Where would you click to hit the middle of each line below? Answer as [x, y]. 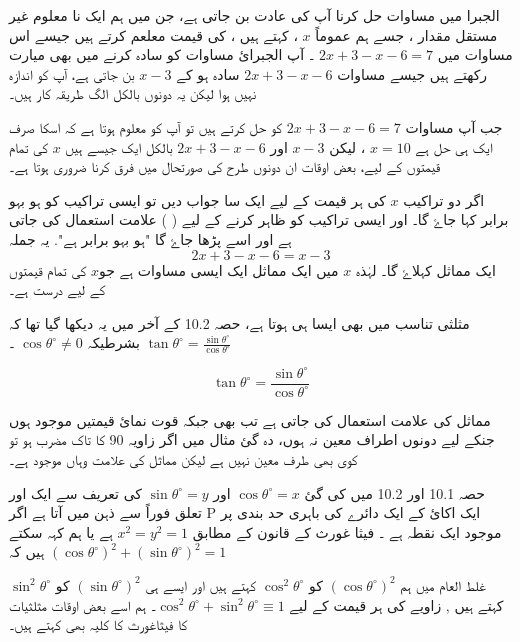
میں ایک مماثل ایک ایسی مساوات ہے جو [218, 269]
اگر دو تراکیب [444, 199]
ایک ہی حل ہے [454, 146]
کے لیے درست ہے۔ [57, 289]
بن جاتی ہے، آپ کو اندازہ [72, 73]
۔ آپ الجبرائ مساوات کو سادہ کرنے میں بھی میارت [162, 54]
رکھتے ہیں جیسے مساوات [412, 73]
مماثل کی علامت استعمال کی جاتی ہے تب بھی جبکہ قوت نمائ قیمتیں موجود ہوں [250, 419]
